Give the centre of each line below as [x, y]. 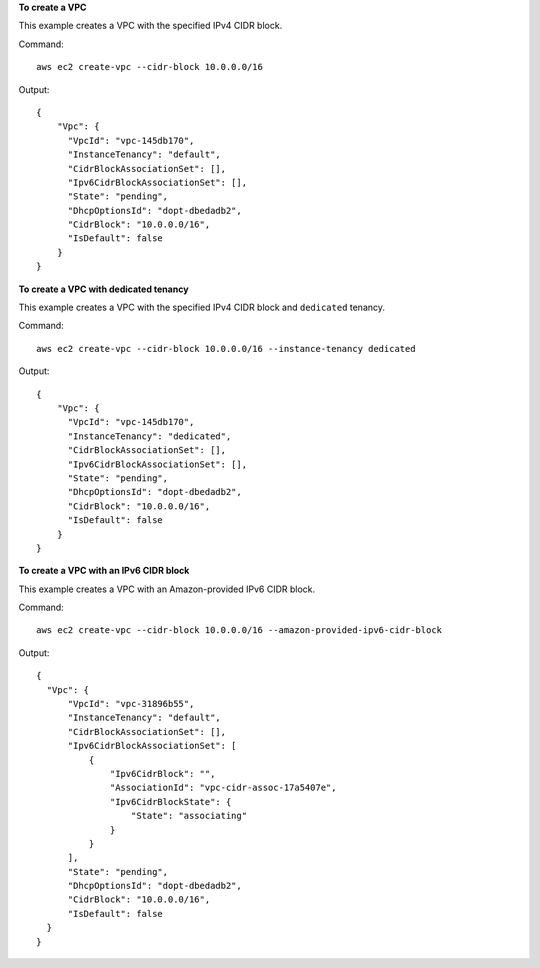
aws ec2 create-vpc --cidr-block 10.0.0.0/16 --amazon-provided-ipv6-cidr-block [239, 630]
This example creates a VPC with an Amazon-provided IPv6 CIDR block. [167, 589]
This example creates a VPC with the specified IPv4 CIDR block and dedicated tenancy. [201, 307]
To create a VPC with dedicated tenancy [103, 289]
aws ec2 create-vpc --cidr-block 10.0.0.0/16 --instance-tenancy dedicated [226, 348]
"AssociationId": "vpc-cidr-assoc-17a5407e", [223, 788]
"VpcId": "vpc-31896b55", [131, 704]
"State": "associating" [189, 816]
